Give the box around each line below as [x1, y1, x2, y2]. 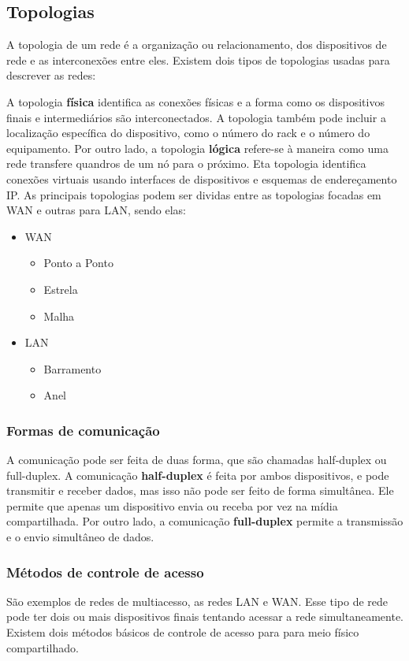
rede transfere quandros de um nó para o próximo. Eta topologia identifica [6, 155, 366, 172]
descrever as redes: [6, 67, 96, 84]
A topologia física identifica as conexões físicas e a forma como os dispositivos [6, 93, 385, 110]
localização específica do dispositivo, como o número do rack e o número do [6, 124, 370, 141]
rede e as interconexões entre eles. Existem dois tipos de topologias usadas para [6, 51, 390, 68]
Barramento [43, 360, 102, 377]
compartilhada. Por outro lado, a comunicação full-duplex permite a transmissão [6, 513, 403, 529]
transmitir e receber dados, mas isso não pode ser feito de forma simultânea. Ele [6, 482, 394, 499]
